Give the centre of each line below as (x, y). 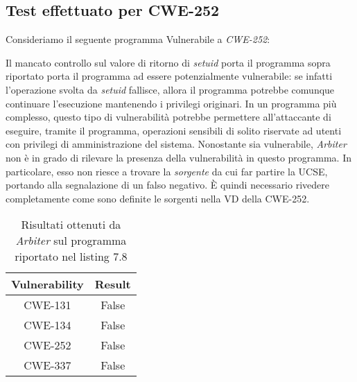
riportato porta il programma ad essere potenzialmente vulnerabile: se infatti (169, 76)
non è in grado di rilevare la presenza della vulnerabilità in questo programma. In (179, 157)
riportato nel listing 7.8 (71, 257)
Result (113, 284)
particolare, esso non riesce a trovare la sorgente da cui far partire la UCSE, (167, 171)
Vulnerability (47, 284)
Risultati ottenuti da (71, 225)
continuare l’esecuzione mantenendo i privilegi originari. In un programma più (171, 103)
